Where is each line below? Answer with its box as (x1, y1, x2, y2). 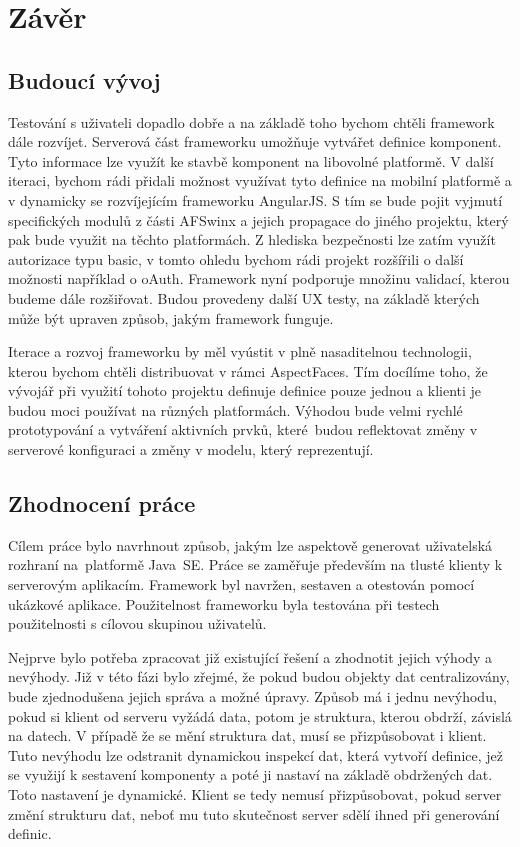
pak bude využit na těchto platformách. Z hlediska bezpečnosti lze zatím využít (8, 229, 496, 250)
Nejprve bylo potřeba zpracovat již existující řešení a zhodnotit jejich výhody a (8, 646, 493, 667)
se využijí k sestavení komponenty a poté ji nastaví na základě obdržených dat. (8, 764, 493, 785)
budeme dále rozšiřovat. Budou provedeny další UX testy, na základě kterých (8, 287, 480, 308)
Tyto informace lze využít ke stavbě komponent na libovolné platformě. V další (8, 150, 494, 171)
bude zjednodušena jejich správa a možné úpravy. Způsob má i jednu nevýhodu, (8, 686, 497, 707)
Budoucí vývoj (8, 64, 161, 95)
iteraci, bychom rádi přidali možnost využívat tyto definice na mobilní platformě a (8, 170, 512, 191)
